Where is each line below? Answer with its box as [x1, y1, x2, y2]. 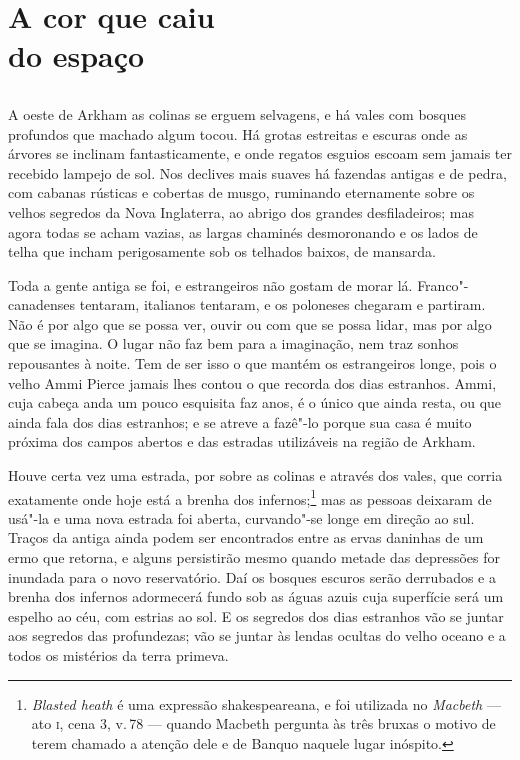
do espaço [8, 35, 145, 76]
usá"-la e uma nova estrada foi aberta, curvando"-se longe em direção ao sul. [8, 507, 475, 528]
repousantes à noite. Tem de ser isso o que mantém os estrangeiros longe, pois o [8, 353, 497, 374]
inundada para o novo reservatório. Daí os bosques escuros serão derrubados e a [8, 566, 496, 587]
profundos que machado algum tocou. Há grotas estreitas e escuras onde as [8, 123, 468, 144]
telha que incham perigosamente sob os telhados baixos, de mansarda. [8, 241, 436, 262]
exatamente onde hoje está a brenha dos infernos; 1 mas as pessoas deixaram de [8, 485, 492, 509]
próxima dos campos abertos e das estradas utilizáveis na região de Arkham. [8, 431, 476, 452]
